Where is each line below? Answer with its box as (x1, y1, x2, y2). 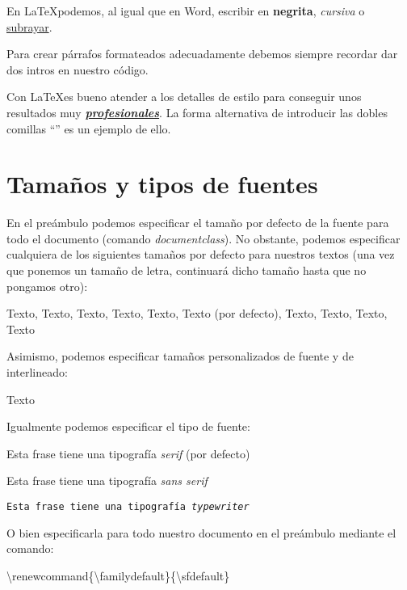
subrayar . (6, 18, 52, 35)
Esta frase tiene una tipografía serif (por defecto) (6, 445, 250, 461)
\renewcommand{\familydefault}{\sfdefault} (6, 567, 230, 584)
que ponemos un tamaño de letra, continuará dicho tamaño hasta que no (6, 262, 367, 279)
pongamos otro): (6, 277, 88, 294)
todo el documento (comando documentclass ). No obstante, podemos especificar (6, 230, 401, 247)
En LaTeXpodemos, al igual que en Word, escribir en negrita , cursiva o (6, 2, 365, 19)
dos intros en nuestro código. (6, 61, 149, 78)
